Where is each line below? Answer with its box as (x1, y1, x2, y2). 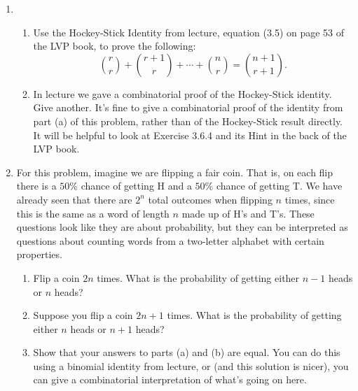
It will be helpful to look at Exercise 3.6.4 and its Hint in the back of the (33, 127, 347, 142)
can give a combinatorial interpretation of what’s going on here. (33, 372, 307, 387)
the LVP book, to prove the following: (33, 38, 196, 53)
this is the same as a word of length (16, 206, 170, 220)
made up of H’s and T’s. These (181, 206, 315, 220)
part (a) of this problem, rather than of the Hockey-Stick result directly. (33, 113, 343, 128)
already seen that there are (16, 192, 132, 206)
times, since (284, 192, 335, 206)
